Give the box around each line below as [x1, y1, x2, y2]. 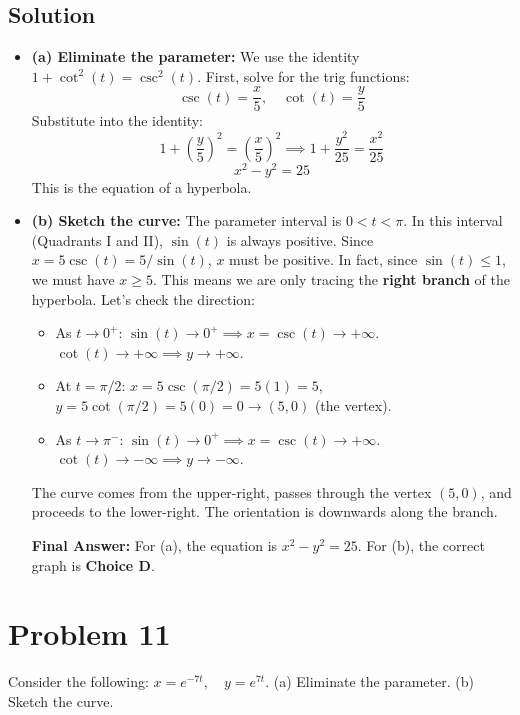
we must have [31, 269, 115, 290]
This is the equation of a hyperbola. [31, 176, 252, 197]
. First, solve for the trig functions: [197, 65, 410, 86]
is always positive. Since [226, 229, 374, 250]
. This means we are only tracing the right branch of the [153, 269, 511, 290]
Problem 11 [8, 613, 171, 654]
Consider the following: [8, 671, 149, 692]
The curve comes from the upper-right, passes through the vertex [31, 481, 432, 502]
